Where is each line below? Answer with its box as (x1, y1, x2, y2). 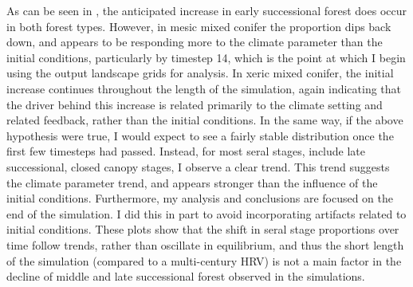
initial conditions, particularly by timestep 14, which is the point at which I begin (6, 49, 406, 65)
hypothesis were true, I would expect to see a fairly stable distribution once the (6, 127, 394, 143)
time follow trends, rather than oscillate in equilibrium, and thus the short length (6, 236, 404, 253)
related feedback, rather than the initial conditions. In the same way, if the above (6, 112, 403, 128)
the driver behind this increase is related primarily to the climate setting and (6, 96, 383, 112)
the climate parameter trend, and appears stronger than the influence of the (6, 174, 378, 191)
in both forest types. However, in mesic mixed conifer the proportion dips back (6, 18, 391, 34)
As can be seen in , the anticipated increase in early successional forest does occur (6, 2, 407, 18)
